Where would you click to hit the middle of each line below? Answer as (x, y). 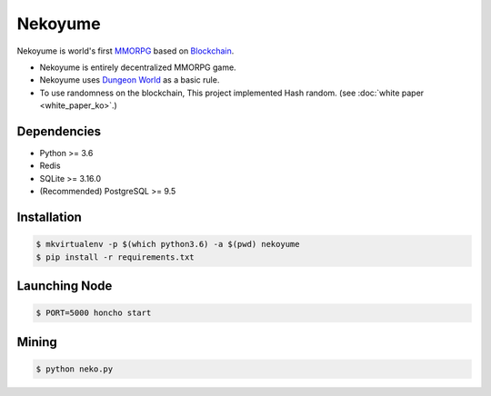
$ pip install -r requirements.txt (115, 257)
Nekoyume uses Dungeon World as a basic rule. (130, 80)
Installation (49, 217)
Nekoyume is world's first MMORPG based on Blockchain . (125, 51)
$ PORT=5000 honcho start (94, 313)
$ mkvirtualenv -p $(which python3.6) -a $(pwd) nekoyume (168, 244)
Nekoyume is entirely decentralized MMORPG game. (138, 67)
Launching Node (65, 286)
